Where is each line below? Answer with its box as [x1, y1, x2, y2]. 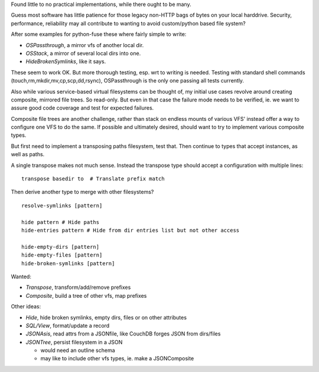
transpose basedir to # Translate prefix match [21, 176, 165, 182]
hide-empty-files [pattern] [21, 252, 103, 259]
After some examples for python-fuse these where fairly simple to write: [11, 31, 187, 38]
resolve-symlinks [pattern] [21, 202, 103, 209]
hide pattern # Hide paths [21, 219, 100, 225]
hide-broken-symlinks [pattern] [21, 260, 115, 266]
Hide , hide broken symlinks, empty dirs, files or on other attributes [25, 314, 187, 321]
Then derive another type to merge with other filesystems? [11, 189, 154, 196]
